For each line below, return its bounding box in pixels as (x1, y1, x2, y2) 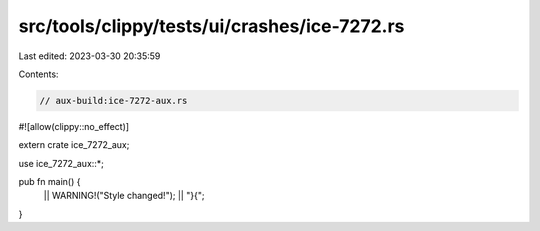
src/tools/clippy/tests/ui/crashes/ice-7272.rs (18, 15, 405, 37)
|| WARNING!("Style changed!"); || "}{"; (43, 190, 205, 202)
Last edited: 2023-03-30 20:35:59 (18, 50, 161, 62)
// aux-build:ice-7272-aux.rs (39, 95, 188, 106)
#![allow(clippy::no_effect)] (18, 120, 130, 132)
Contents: (18, 68, 59, 80)
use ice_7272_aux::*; (18, 157, 105, 169)
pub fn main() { (18, 176, 81, 188)
